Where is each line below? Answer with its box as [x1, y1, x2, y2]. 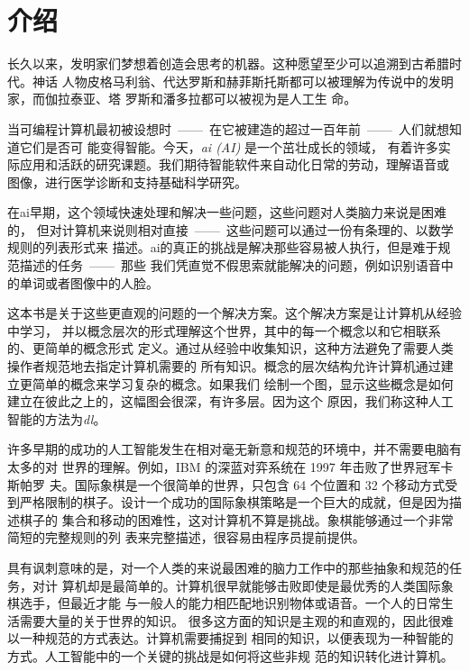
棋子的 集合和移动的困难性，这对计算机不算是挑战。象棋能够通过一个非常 [19, 510, 454, 529]
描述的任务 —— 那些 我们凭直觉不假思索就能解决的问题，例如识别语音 [19, 256, 441, 275]
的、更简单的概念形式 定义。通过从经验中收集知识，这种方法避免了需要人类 [7, 339, 454, 358]
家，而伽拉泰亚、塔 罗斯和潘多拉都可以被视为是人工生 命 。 [7, 89, 357, 108]
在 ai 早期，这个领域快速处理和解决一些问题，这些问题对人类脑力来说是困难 [7, 203, 446, 222]
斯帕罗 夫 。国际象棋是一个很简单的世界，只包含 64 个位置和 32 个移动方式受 [7, 475, 458, 494]
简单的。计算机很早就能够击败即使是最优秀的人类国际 [124, 576, 441, 594]
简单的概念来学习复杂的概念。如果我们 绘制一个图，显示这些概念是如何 [32, 374, 454, 393]
